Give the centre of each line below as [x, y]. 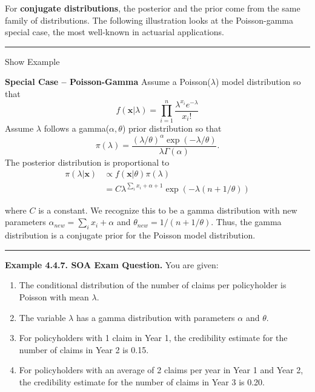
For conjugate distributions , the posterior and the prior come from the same [153, 8]
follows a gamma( [77, 128]
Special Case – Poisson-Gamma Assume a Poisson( [108, 82]
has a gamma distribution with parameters [155, 317]
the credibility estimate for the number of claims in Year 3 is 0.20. [142, 381]
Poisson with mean [54, 296]
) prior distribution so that [172, 128]
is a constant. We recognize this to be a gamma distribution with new [168, 210]
